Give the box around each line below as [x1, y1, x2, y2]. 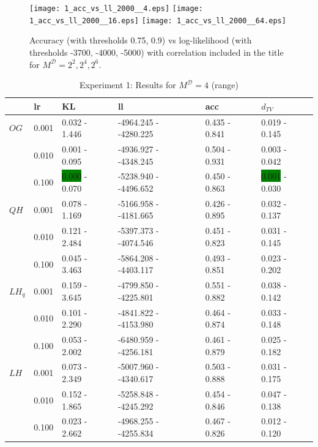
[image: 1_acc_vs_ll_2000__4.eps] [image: [29, 4, 203, 13]
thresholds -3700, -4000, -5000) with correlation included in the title [29, 45, 284, 58]
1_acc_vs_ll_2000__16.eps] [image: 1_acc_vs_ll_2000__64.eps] [29, 16, 286, 25]
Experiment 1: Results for [79, 78, 176, 91]
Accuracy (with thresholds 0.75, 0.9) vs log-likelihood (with [29, 34, 252, 47]
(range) [211, 78, 239, 91]
